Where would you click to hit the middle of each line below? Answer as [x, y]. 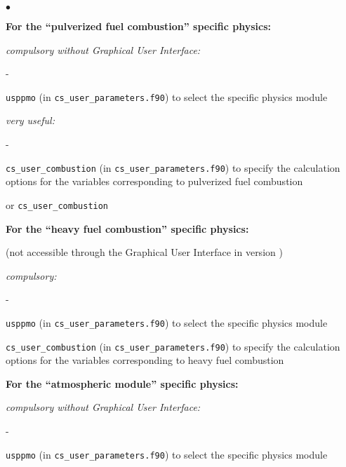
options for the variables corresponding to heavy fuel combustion [145, 360]
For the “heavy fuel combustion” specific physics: [127, 228]
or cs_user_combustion [57, 204]
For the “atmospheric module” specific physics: [122, 383]
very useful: [30, 120]
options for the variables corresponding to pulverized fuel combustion [154, 181]
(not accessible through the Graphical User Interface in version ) [144, 252]
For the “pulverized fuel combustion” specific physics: [139, 26]
